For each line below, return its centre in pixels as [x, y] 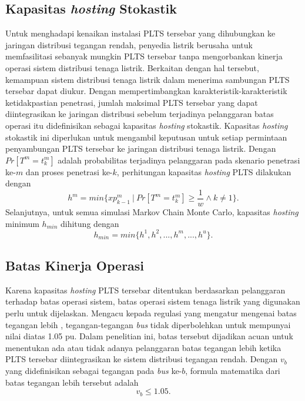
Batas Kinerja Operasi [75, 265]
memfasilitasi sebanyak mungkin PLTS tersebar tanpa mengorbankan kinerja [144, 56]
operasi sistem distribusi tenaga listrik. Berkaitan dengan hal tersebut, [132, 67]
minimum [22, 223]
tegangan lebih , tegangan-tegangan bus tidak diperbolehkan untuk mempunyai [148, 324]
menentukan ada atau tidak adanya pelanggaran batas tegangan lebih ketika [143, 347]
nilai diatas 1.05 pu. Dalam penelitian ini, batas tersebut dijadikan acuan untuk [149, 336]
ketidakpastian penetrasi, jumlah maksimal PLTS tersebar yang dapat [132, 102]
